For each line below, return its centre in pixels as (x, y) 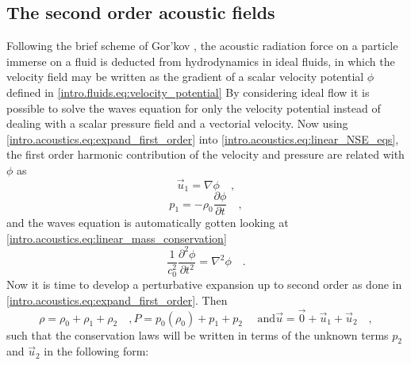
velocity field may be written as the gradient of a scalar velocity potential (185, 77)
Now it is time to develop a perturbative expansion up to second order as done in (204, 284)
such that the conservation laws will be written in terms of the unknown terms (198, 334)
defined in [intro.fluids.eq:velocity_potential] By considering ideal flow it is (188, 92)
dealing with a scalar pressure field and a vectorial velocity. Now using (177, 123)
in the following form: (96, 351)
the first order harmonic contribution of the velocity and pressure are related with (205, 154)
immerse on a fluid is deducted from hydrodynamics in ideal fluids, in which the (201, 61)
